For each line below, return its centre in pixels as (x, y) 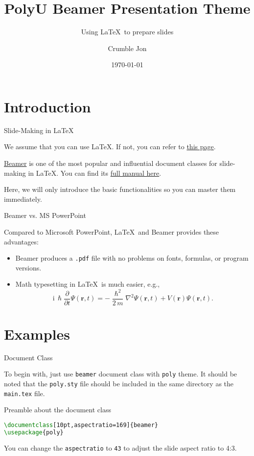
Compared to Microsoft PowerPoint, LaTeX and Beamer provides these (112, 232)
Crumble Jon (127, 48)
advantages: (21, 241)
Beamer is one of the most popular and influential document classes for (111, 163)
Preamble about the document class (58, 410)
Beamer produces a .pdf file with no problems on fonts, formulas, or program (132, 258)
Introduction (47, 106)
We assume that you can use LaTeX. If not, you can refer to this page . (110, 147)
